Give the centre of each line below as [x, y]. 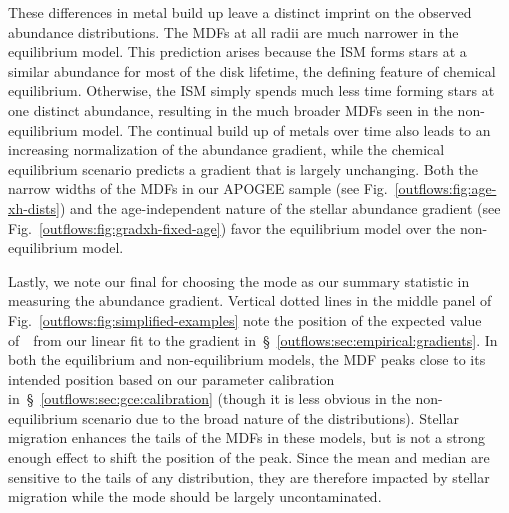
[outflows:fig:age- [445, 188]
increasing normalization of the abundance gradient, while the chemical [226, 149]
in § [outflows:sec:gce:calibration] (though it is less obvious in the [209, 398]
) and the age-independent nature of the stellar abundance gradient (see [280, 207]
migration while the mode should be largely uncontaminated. [195, 496]
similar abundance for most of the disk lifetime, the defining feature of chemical [252, 70]
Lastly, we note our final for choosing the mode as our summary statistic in [239, 280]
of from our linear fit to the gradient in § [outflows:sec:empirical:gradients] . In [253, 339]
